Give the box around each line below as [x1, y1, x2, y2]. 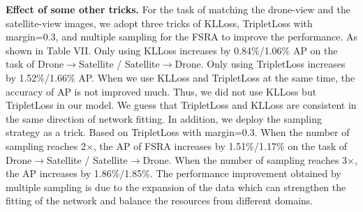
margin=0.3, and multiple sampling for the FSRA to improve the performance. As [6, 29, 357, 44]
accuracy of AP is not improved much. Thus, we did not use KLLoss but [6, 84, 317, 98]
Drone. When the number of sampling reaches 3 [142, 152, 348, 167]
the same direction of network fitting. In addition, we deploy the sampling [6, 111, 322, 126]
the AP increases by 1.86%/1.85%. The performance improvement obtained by [6, 166, 341, 181]
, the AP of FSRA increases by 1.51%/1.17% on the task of [93, 138, 348, 153]
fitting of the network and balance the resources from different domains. [6, 193, 313, 208]
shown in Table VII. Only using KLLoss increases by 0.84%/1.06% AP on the [6, 43, 338, 57]
